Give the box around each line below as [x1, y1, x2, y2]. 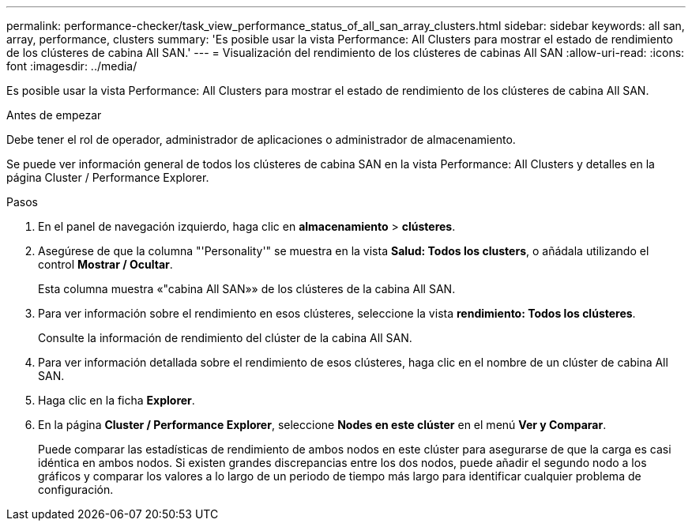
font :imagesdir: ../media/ [6, 59, 137, 73]
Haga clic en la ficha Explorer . [38, 393, 195, 407]
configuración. [38, 483, 114, 496]
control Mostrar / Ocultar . [38, 258, 173, 271]
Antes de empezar [6, 108, 102, 122]
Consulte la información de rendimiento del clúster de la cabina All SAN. [38, 331, 412, 344]
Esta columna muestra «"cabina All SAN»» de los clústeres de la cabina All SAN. [38, 282, 456, 295]
